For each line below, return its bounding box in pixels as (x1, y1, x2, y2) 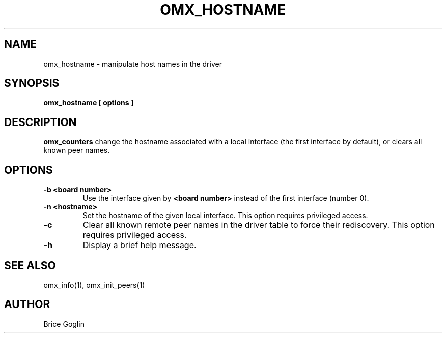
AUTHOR (4, 298, 50, 311)
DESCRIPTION (4, 115, 77, 129)
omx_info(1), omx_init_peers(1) (43, 280, 145, 289)
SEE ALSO (4, 259, 56, 272)
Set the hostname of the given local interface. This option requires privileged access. (82, 211, 368, 220)
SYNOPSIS (4, 77, 60, 90)
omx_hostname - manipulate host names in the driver (43, 59, 222, 68)
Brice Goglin (43, 319, 85, 328)
